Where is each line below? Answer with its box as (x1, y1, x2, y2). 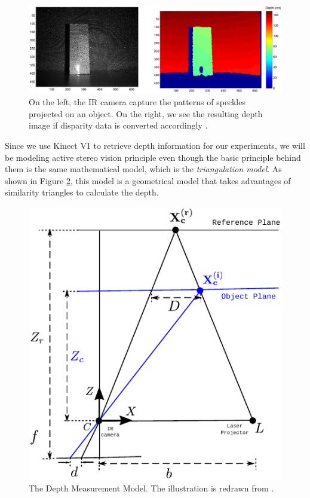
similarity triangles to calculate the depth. (5, 186, 159, 198)
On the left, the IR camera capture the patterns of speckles (29, 96, 245, 108)
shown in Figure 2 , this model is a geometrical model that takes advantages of (5, 174, 291, 187)
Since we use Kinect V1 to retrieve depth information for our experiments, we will (5, 139, 305, 152)
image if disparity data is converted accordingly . (29, 119, 208, 132)
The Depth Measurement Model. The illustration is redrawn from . (29, 482, 274, 494)
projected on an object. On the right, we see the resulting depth (29, 107, 263, 120)
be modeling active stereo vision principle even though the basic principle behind (5, 151, 301, 163)
